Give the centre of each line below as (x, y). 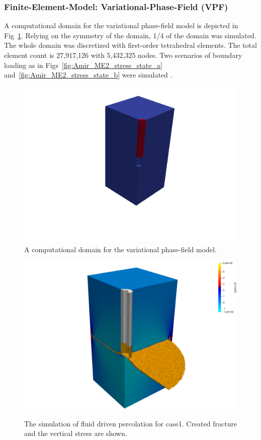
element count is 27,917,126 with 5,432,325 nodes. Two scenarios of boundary (123, 55)
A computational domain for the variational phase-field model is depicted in (121, 25)
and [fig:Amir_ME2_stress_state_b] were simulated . (88, 75)
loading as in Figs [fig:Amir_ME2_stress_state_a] (83, 65)
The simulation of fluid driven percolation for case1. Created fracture (131, 423)
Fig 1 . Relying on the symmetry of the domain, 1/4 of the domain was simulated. (130, 35)
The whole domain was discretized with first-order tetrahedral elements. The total (130, 45)
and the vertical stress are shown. (76, 433)
